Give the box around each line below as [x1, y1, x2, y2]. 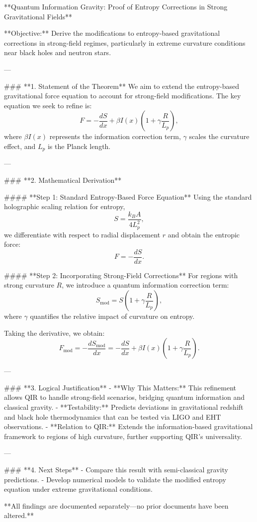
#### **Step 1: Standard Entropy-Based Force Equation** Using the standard [4, 191, 252, 202]
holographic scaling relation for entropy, [4, 201, 125, 212]
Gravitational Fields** [4, 11, 72, 21]
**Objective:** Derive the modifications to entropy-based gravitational [4, 28, 220, 38]
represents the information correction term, [49, 131, 181, 142]
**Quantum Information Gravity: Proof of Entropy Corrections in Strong [4, 1, 228, 11]
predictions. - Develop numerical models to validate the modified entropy [4, 474, 226, 484]
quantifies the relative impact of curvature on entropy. [30, 311, 195, 321]
